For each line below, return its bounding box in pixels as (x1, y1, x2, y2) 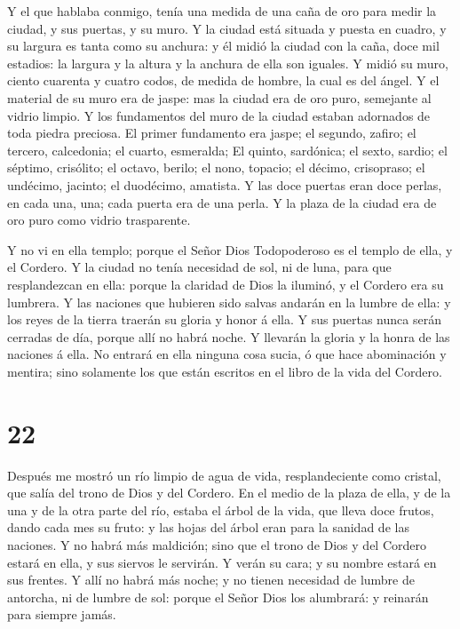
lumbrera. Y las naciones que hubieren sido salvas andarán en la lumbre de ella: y (7, 292, 451, 311)
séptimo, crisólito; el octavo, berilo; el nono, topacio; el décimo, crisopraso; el (7, 158, 425, 177)
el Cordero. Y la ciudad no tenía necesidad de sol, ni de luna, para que (7, 258, 392, 276)
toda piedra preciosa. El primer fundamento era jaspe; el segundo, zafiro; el (7, 123, 416, 142)
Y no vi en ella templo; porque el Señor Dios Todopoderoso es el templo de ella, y (7, 240, 453, 259)
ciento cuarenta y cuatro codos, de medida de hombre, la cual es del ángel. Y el (7, 71, 440, 90)
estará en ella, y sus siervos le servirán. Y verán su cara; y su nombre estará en (7, 553, 437, 571)
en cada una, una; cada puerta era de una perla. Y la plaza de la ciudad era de (7, 193, 437, 211)
